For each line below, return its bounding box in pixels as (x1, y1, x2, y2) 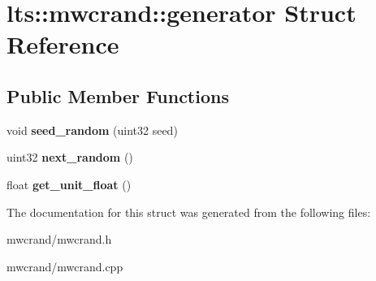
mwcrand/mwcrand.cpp (6, 257, 123, 275)
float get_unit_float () (6, 175, 132, 192)
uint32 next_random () (6, 149, 133, 166)
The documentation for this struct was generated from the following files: (6, 203, 371, 220)
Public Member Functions (6, 83, 229, 108)
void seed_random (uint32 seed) (6, 121, 178, 138)
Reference (6, 28, 119, 61)
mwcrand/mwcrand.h (6, 231, 112, 248)
